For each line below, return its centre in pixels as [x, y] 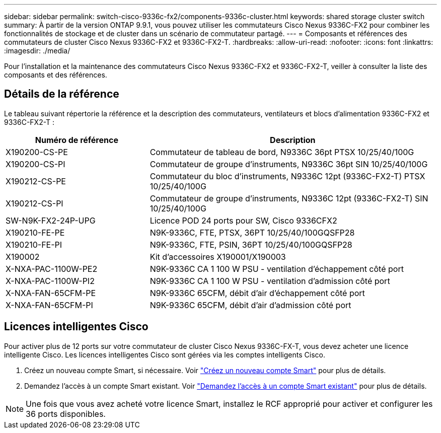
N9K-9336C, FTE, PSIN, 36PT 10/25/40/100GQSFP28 [251, 244]
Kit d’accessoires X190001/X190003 [218, 257]
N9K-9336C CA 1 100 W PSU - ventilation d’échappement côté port [277, 269]
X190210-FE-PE [35, 232]
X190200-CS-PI [35, 164]
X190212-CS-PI [34, 203]
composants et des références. [56, 75]
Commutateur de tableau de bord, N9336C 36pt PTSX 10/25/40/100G [282, 152]
